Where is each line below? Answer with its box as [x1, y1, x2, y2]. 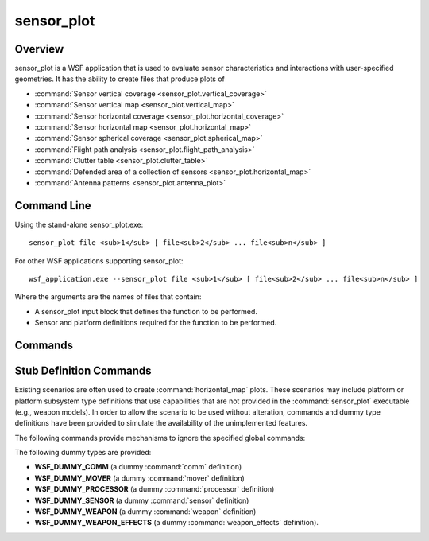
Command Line [14, 199, 91, 212]
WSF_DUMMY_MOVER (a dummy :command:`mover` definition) [34, 473, 245, 483]
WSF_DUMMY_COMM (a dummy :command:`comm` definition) [34, 462, 242, 472]
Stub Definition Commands [14, 364, 152, 378]
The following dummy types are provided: [14, 448, 152, 457]
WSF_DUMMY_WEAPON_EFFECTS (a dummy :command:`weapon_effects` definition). [34, 518, 319, 527]
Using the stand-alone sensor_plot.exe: [14, 220, 144, 229]
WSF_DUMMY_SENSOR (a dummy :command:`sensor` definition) [34, 496, 249, 505]
